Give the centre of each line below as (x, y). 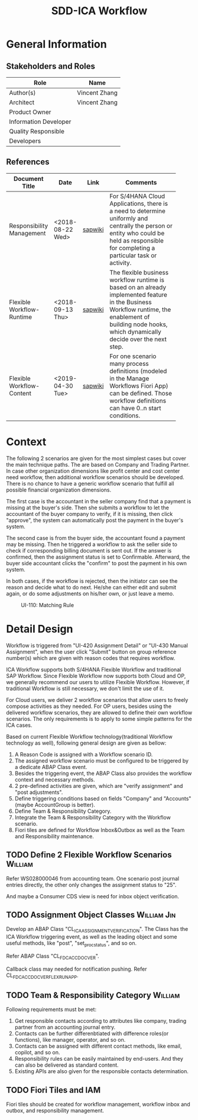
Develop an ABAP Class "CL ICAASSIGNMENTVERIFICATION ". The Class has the (97, 930)
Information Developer (40, 122)
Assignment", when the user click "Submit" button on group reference (91, 652)
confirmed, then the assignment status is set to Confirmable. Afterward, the (98, 557)
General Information (57, 44)
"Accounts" (177, 798)
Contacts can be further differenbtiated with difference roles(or (92, 1033)
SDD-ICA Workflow (99, 11)
